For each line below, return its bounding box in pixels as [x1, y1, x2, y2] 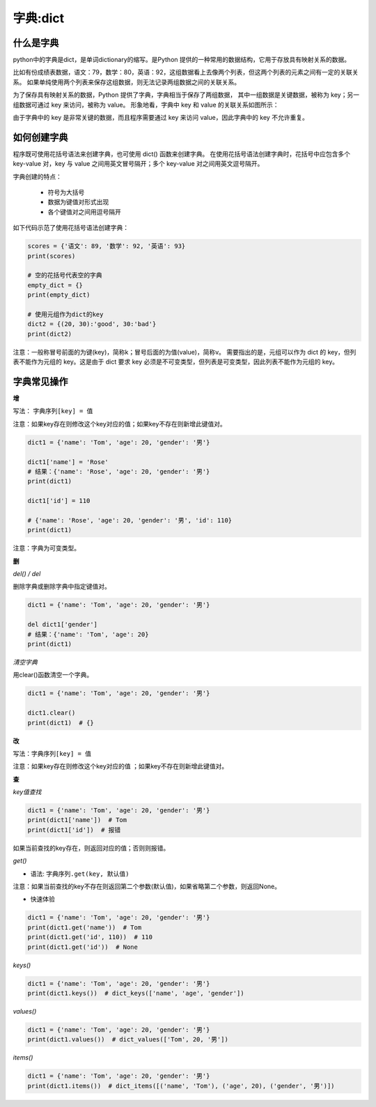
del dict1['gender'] [27, 621, 97, 628]
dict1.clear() [27, 709, 76, 717]
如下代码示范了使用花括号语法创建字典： [13, 224, 129, 232]
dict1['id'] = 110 [27, 497, 91, 505]
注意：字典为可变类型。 [13, 544, 80, 552]
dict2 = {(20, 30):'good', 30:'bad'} [27, 320, 157, 328]
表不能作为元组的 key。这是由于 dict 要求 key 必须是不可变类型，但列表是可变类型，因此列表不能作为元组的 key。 [13, 357, 339, 366]
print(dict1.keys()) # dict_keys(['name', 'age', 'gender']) [27, 989, 244, 997]
